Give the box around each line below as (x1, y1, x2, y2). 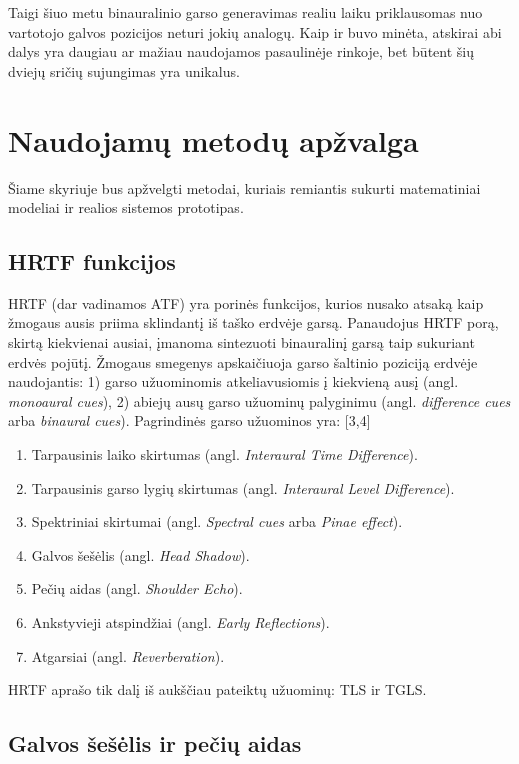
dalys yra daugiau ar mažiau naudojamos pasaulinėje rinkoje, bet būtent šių (8, 41, 474, 62)
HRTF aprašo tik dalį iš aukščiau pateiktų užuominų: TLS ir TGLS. (8, 679, 427, 700)
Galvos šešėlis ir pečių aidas (8, 728, 302, 759)
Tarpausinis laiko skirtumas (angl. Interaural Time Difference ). (31, 444, 418, 465)
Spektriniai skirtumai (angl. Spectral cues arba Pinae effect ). (31, 511, 403, 532)
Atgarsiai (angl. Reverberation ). (31, 645, 225, 666)
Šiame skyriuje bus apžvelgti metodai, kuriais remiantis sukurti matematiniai (8, 177, 481, 198)
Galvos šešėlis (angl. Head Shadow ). (31, 544, 250, 565)
